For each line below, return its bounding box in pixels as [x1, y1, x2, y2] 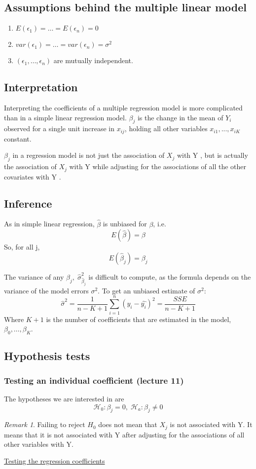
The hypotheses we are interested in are [4, 393, 124, 403]
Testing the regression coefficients [4, 455, 105, 466]
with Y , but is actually [177, 150, 248, 160]
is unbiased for [103, 218, 147, 229]
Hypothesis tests [4, 348, 90, 363]
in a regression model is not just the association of [12, 150, 165, 160]
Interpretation [4, 79, 78, 95]
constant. [4, 133, 32, 144]
